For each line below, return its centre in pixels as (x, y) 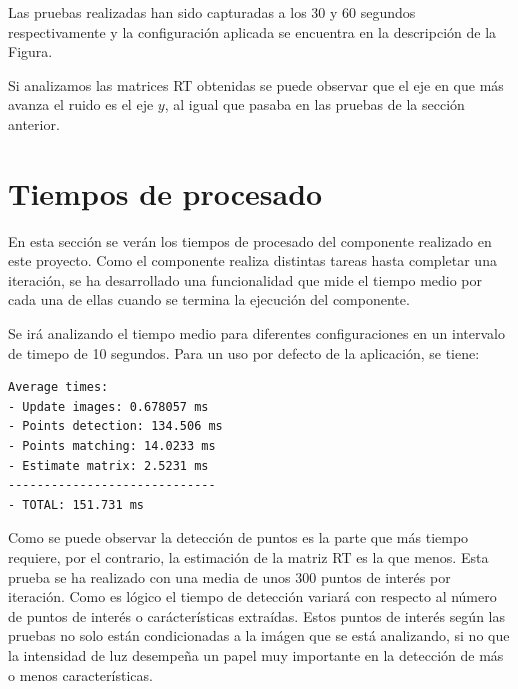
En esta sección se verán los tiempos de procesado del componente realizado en (250, 240)
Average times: (58, 387)
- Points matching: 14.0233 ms (112, 446)
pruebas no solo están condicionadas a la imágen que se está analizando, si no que (259, 635)
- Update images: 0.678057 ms (108, 406)
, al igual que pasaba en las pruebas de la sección (314, 104)
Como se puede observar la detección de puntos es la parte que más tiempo (238, 537)
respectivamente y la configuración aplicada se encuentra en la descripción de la (252, 31)
